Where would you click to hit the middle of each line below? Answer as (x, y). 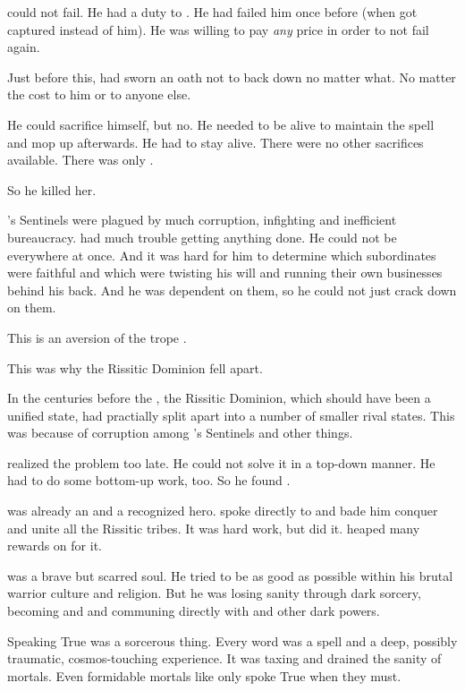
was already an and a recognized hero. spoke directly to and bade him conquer (223, 511)
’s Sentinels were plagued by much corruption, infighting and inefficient (202, 220)
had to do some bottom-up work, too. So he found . (149, 480)
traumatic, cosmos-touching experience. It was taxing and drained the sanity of (224, 658)
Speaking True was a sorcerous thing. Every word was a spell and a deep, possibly (232, 640)
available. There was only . (80, 160)
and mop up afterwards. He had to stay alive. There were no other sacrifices (216, 142)
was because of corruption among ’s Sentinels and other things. (180, 433)
